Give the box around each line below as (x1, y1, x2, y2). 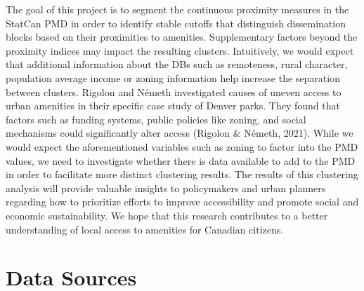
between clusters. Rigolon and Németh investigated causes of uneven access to (6, 84, 342, 99)
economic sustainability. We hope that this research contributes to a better (6, 208, 328, 222)
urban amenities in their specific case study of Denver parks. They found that (6, 98, 340, 113)
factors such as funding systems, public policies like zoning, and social (6, 111, 306, 126)
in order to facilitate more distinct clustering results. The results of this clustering (6, 167, 358, 182)
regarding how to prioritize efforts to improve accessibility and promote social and (6, 194, 359, 209)
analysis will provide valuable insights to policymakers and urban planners (6, 180, 326, 195)
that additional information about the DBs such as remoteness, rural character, (6, 57, 348, 72)
